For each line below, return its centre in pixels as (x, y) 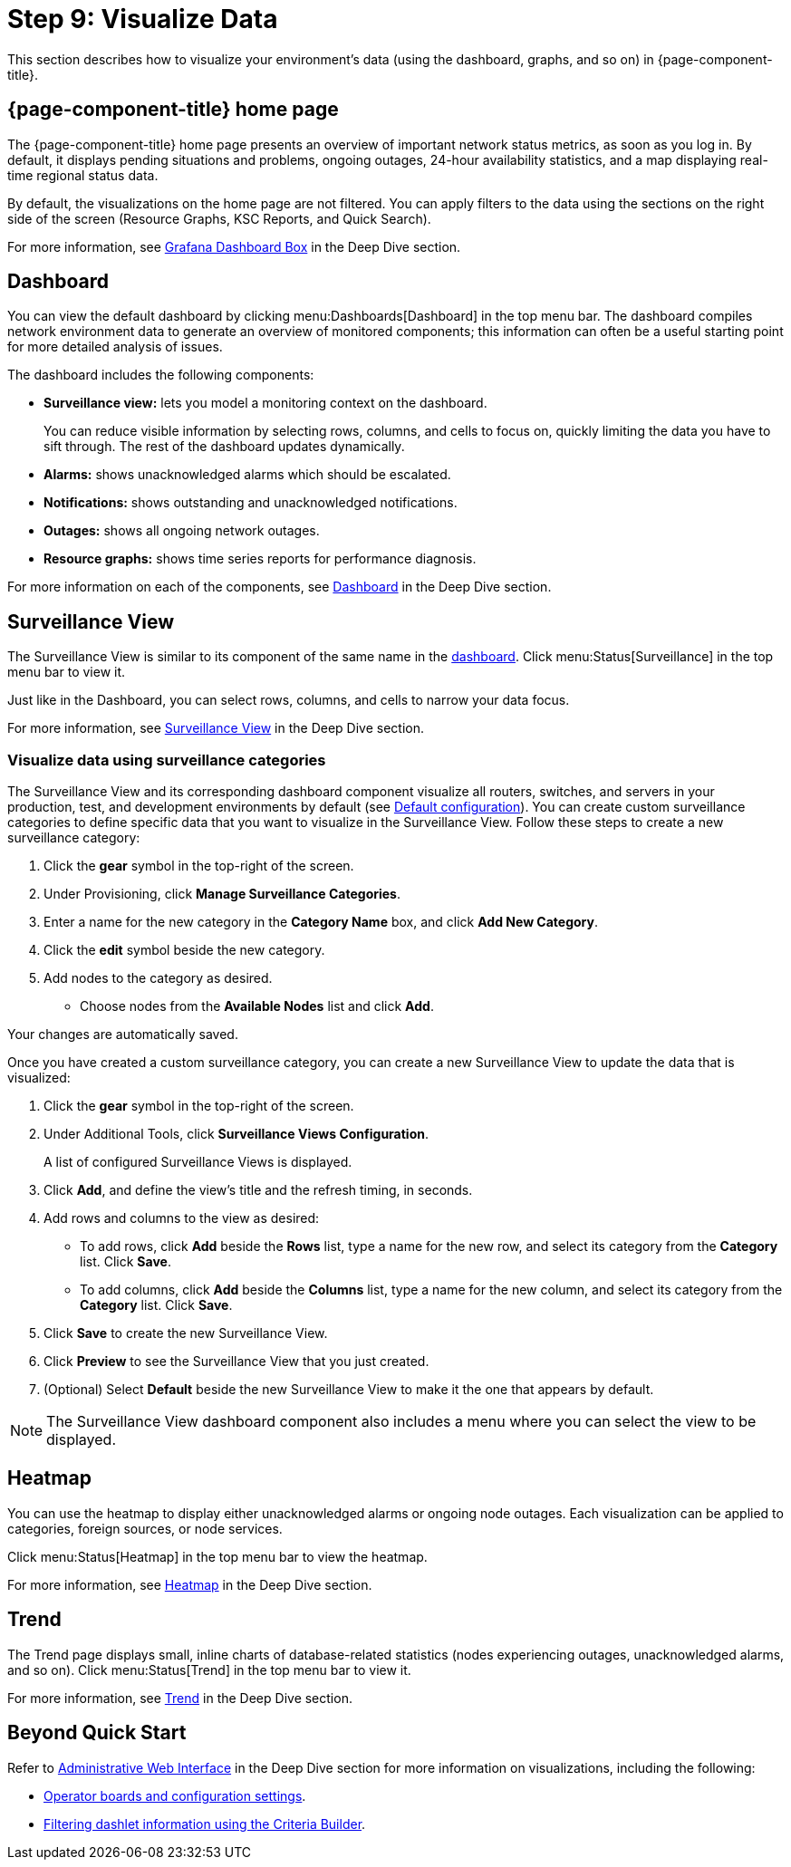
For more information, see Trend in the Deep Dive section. (180, 1698)
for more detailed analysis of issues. (115, 347)
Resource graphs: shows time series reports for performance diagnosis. (260, 559)
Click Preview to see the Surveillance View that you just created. (236, 1362)
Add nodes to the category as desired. (158, 978)
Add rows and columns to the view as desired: (182, 1218)
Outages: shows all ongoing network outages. (182, 531)
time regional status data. (83, 175)
